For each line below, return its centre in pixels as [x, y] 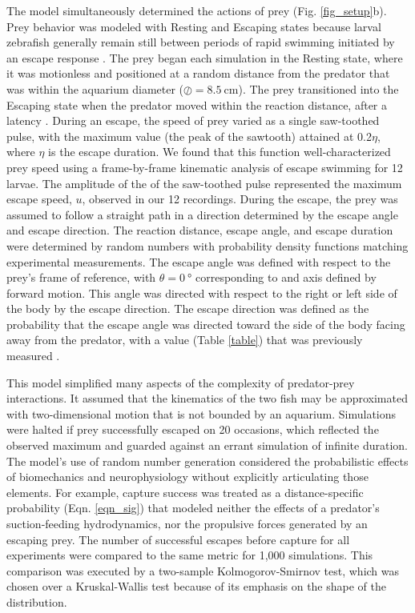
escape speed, [39, 199]
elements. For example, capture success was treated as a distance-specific [185, 492]
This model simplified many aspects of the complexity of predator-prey [181, 382]
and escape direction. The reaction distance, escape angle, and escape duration [200, 230]
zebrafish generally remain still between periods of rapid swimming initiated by [201, 42]
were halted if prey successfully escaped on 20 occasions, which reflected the [193, 429]
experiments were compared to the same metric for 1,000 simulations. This [190, 555]
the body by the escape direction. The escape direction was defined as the [188, 309]
